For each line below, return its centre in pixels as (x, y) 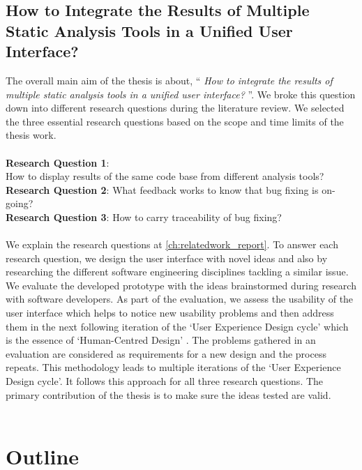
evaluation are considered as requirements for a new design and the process (166, 353)
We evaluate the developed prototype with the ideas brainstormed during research (181, 285)
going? (20, 203)
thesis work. (31, 135)
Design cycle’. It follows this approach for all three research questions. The (165, 381)
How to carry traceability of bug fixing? (197, 217)
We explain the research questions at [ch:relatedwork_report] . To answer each (172, 244)
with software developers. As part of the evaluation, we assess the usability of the (180, 299)
